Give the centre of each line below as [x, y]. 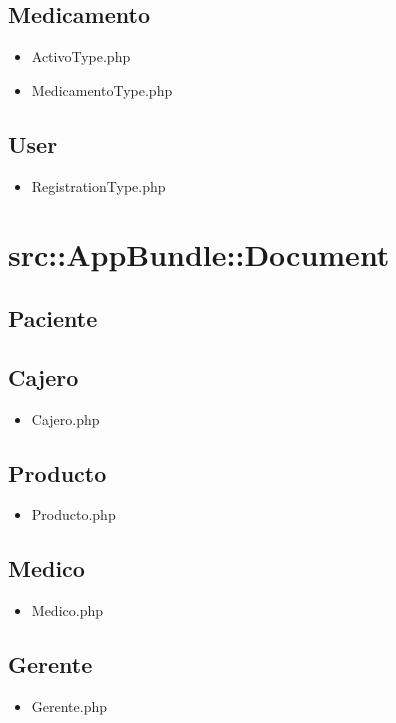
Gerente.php [69, 705]
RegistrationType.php [98, 185]
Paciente [53, 317]
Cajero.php [65, 418]
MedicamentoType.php [102, 89]
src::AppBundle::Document [199, 254]
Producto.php [73, 514]
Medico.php [67, 610]
